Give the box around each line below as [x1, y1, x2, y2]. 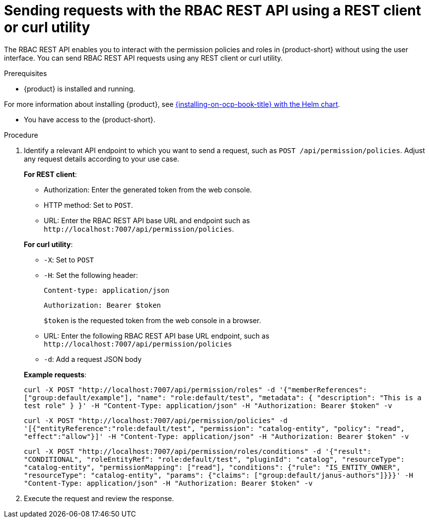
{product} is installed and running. [24, 84, 136, 93]
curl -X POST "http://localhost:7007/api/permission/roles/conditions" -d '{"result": [24, 447, 371, 455]
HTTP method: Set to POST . [44, 200, 133, 209]
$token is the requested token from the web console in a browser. [44, 316, 261, 325]
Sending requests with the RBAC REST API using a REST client [4, 2, 422, 19]
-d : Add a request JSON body [44, 354, 142, 363]
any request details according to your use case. [24, 154, 179, 163]
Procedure [4, 130, 38, 139]
